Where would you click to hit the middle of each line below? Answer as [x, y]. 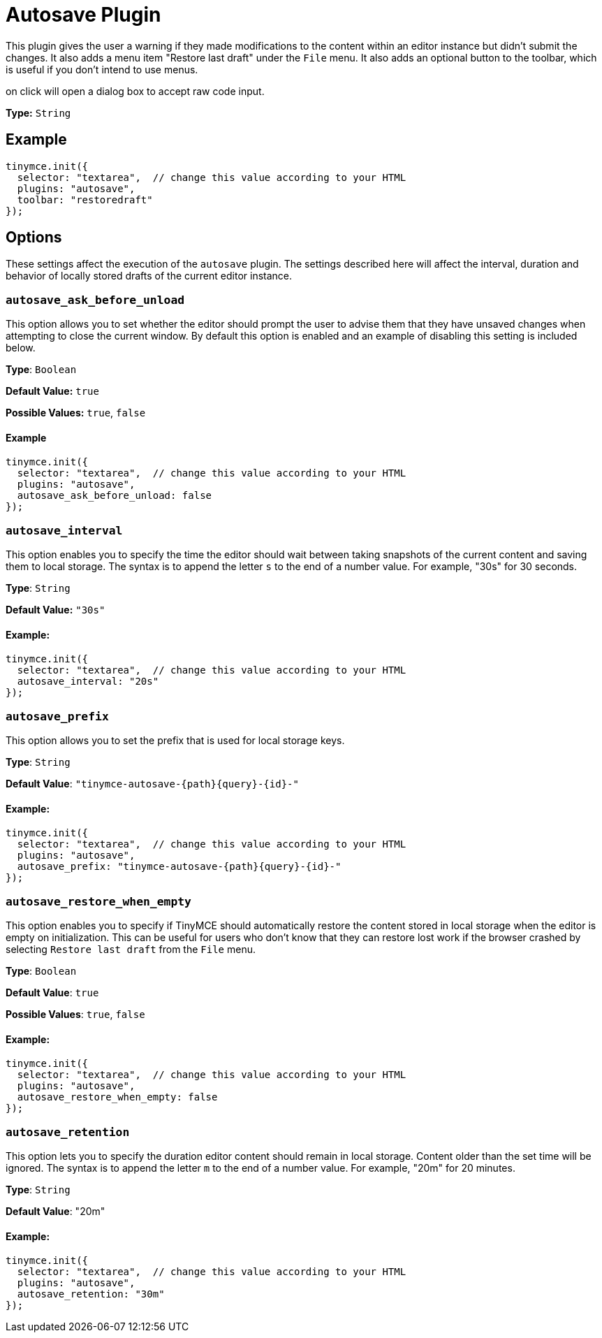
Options [34, 238]
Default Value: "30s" [56, 610]
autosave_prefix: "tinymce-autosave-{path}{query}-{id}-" [179, 867]
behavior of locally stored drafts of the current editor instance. [149, 276]
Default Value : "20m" [56, 1212]
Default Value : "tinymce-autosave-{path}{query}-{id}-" [152, 784]
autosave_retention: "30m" [91, 1294]
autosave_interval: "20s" [88, 682]
